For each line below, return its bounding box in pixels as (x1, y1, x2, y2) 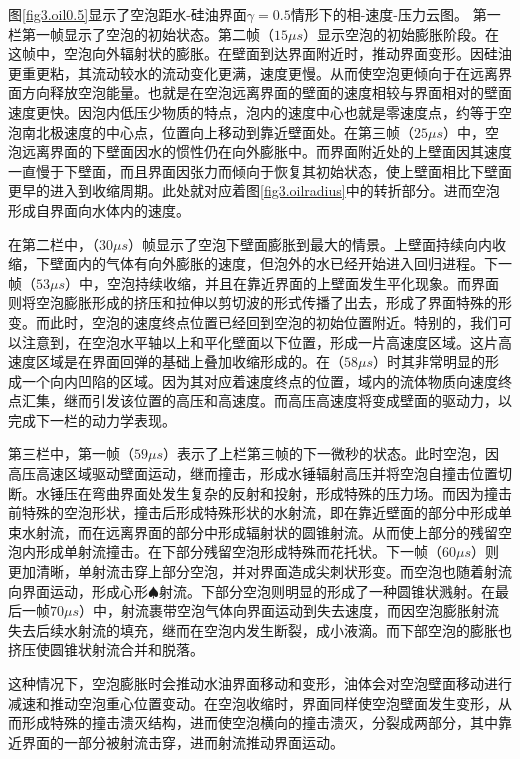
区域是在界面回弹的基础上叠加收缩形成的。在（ (35, 351, 344, 372)
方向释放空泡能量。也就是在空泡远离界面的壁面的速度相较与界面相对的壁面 (21, 82, 512, 103)
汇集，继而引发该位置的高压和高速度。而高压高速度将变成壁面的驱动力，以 (21, 390, 512, 411)
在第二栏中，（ (8, 233, 99, 254)
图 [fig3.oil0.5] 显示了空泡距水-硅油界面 (8, 4, 247, 24)
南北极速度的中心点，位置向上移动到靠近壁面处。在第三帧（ (21, 121, 414, 142)
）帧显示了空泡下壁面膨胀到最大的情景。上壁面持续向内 (128, 233, 493, 254)
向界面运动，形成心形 (8, 580, 148, 601)
